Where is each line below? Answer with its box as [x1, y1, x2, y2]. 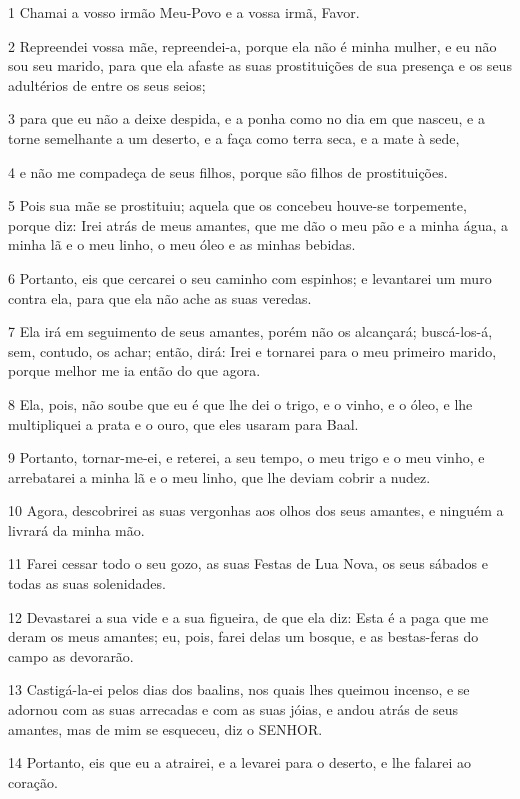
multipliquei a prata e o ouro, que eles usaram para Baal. [8, 413, 359, 434]
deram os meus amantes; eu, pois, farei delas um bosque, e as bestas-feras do [8, 626, 479, 647]
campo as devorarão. [8, 645, 134, 666]
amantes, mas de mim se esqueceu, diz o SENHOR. [8, 718, 323, 739]
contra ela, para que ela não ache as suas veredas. [8, 287, 312, 308]
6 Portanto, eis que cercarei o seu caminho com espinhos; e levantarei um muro [8, 267, 492, 288]
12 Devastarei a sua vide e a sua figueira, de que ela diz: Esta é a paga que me [8, 606, 489, 627]
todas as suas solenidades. [8, 573, 166, 594]
